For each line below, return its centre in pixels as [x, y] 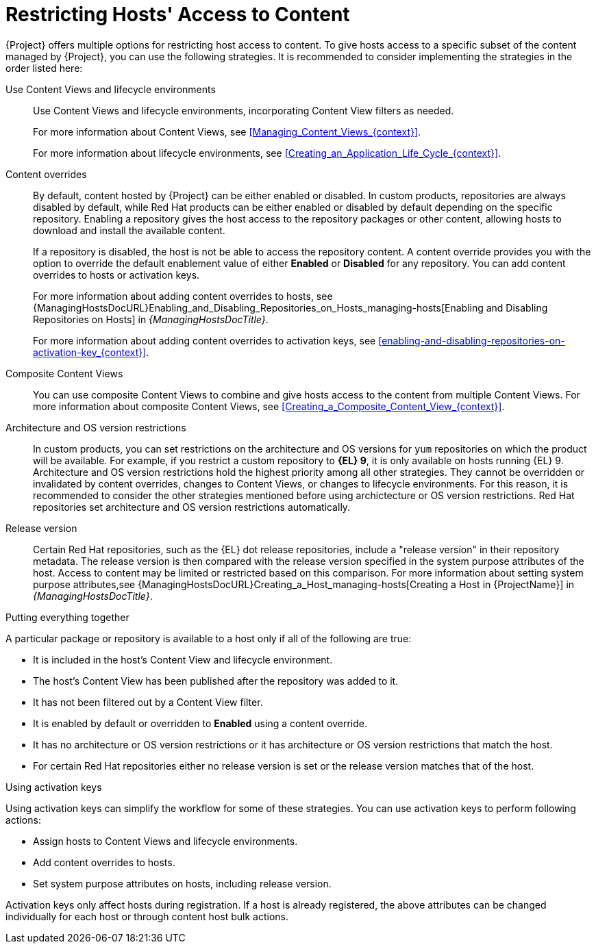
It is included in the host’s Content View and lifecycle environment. [183, 659]
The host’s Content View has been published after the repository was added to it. [216, 681]
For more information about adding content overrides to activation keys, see [204, 340]
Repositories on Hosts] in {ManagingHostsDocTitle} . [151, 319]
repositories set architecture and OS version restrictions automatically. [192, 507]
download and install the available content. [129, 230]
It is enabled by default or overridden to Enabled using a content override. [200, 723]
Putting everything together [67, 617]
